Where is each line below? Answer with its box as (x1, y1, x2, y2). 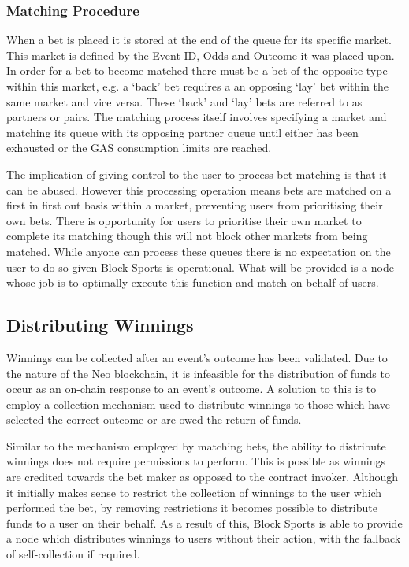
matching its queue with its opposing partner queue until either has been (6, 124, 359, 140)
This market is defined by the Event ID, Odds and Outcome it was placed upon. (6, 46, 395, 63)
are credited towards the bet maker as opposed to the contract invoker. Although (6, 469, 399, 485)
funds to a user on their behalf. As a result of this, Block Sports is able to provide (6, 514, 403, 531)
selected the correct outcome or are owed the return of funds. (6, 411, 302, 428)
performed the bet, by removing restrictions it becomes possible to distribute (6, 499, 377, 516)
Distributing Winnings (6, 313, 194, 337)
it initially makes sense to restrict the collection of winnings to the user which (6, 484, 382, 500)
